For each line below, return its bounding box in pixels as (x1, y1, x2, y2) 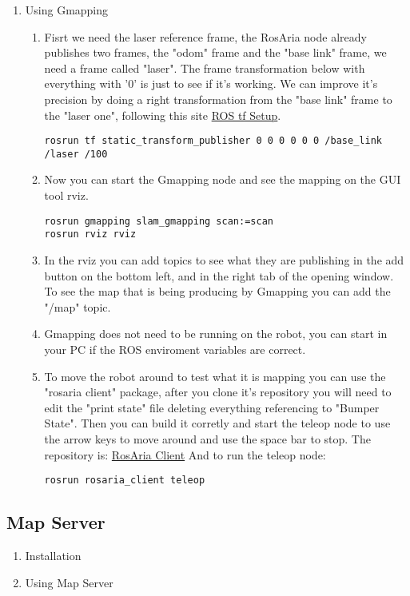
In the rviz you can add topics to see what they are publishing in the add (44, 251, 404, 268)
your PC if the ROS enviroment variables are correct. (44, 340, 306, 357)
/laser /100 (44, 148, 108, 160)
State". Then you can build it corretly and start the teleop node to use (44, 415, 391, 431)
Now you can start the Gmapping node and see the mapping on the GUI (44, 171, 401, 188)
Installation (25, 546, 82, 563)
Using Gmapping (25, 2, 109, 18)
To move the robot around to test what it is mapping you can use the (44, 368, 386, 384)
